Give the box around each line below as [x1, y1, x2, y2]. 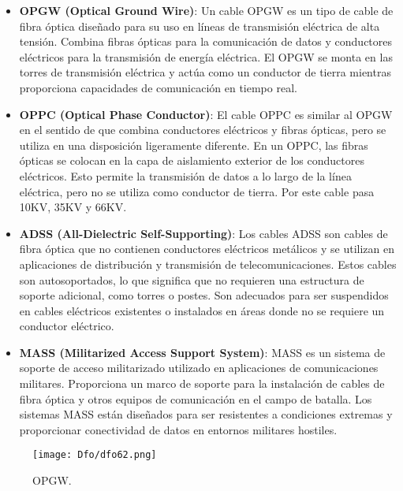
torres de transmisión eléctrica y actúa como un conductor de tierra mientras [19, 64, 391, 80]
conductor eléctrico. [19, 318, 114, 334]
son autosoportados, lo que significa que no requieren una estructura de [19, 271, 364, 288]
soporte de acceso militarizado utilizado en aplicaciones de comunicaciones [19, 359, 379, 376]
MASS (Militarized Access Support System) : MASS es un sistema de [19, 344, 386, 360]
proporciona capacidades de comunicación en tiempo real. [19, 79, 297, 95]
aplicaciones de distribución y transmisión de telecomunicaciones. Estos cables [19, 255, 397, 272]
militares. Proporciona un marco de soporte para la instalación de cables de [19, 375, 385, 392]
